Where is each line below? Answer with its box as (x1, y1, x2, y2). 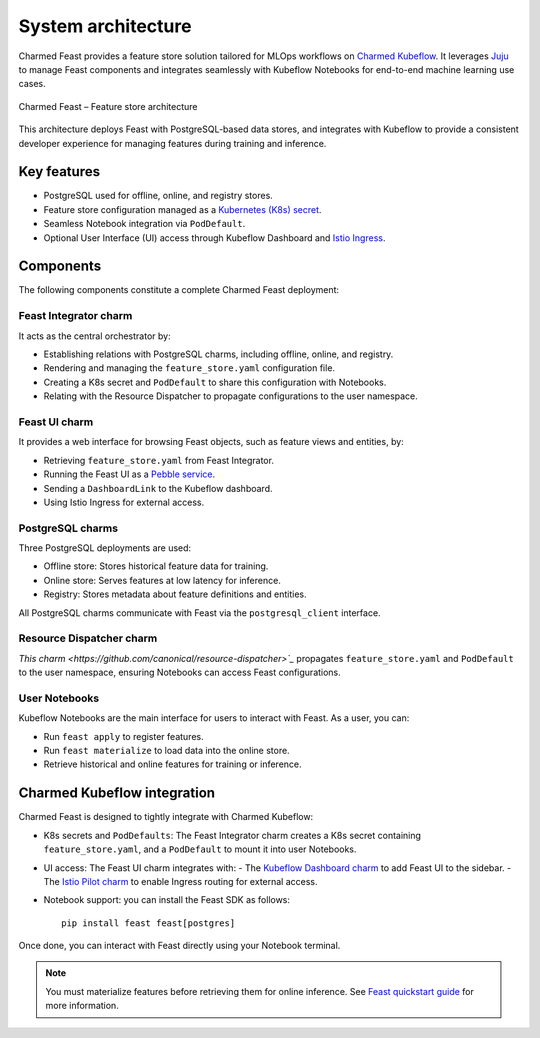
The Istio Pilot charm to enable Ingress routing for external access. (43, 875, 319, 887)
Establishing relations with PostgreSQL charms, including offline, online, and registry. (43, 348, 394, 360)
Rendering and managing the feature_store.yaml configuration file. (43, 362, 335, 374)
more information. (45, 1000, 119, 1012)
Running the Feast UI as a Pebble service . (43, 468, 216, 480)
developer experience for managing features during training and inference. (18, 137, 327, 149)
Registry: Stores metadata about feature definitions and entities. (43, 588, 307, 600)
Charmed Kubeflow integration (18, 785, 215, 802)
